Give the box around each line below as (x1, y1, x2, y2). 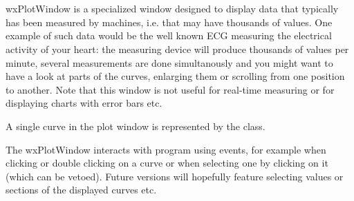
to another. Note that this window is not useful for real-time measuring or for (6, 82, 335, 96)
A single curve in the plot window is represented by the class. (6, 118, 265, 133)
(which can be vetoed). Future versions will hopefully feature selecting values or (6, 169, 344, 183)
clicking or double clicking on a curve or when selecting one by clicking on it (6, 156, 328, 170)
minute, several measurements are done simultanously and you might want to (6, 55, 333, 70)
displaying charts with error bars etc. (6, 96, 162, 110)
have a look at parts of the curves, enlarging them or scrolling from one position (6, 69, 345, 83)
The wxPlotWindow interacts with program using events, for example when (6, 142, 326, 156)
